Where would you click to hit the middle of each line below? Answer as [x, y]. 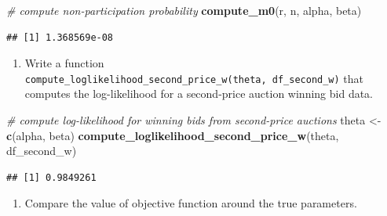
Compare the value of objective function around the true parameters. [191, 203]
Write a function [64, 63]
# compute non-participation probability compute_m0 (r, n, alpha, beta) [184, 10]
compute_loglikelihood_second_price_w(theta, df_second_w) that [194, 78]
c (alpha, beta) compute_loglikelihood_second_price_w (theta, [173, 135]
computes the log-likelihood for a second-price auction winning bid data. [199, 94]
